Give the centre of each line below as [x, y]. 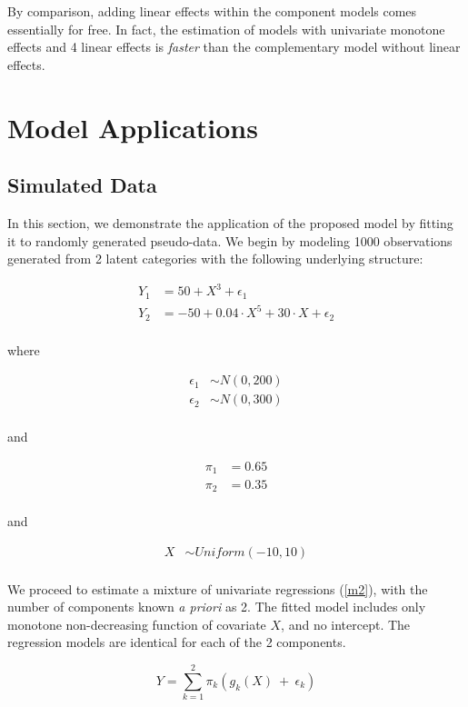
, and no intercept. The [346, 624]
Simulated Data [82, 185]
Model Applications [133, 127]
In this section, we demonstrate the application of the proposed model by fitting [230, 222]
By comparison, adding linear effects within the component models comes [212, 11]
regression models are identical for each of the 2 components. [177, 642]
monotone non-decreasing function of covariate [137, 624]
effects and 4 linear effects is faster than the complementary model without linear [234, 47]
